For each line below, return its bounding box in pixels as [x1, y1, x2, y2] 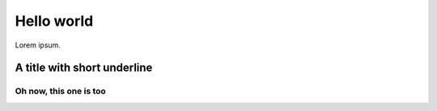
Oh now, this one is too [15, 85, 107, 97]
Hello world [15, 12, 94, 30]
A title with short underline [15, 61, 153, 75]
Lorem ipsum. [15, 40, 61, 50]
